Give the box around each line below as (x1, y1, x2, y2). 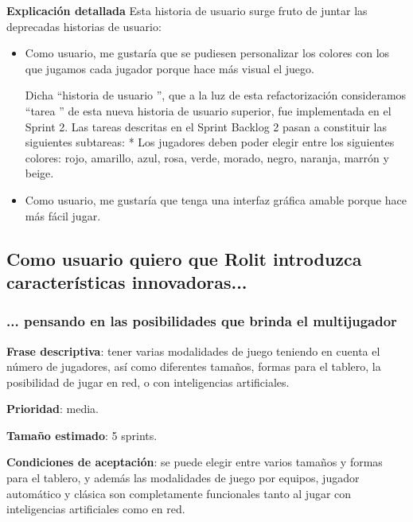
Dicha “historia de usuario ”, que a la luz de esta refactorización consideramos (25, 87, 407, 103)
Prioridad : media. (6, 400, 99, 417)
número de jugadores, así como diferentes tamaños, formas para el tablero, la (6, 358, 381, 375)
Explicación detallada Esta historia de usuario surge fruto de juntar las (6, 2, 368, 18)
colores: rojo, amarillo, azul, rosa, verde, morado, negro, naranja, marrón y (25, 149, 389, 166)
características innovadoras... (6, 269, 247, 294)
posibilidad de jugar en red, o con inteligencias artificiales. (6, 373, 290, 390)
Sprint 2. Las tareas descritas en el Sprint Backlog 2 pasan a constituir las (25, 118, 387, 134)
